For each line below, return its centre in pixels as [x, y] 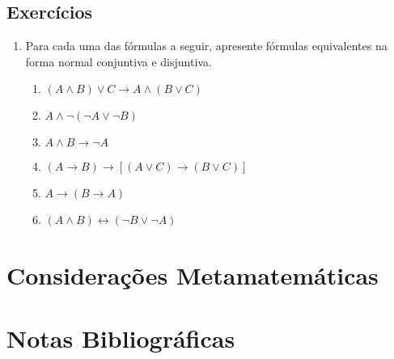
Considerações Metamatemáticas [193, 275]
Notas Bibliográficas [121, 338]
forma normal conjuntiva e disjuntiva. [119, 61]
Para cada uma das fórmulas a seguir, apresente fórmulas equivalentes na [206, 46]
